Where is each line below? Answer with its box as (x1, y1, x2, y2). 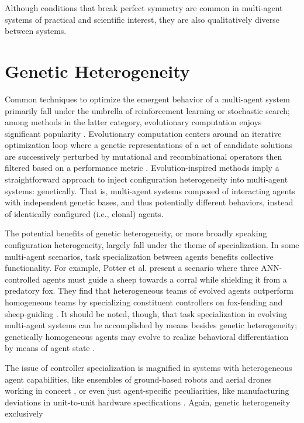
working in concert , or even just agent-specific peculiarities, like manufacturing (5, 384, 289, 397)
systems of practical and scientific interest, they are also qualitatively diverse (5, 13, 280, 25)
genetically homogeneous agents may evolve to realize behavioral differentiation (5, 330, 289, 342)
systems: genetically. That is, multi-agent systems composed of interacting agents (5, 184, 295, 197)
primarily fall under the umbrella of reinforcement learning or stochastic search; (5, 104, 290, 116)
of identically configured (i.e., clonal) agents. (5, 207, 164, 219)
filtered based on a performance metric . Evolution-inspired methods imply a (5, 161, 279, 174)
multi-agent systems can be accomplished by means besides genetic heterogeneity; (5, 319, 298, 331)
